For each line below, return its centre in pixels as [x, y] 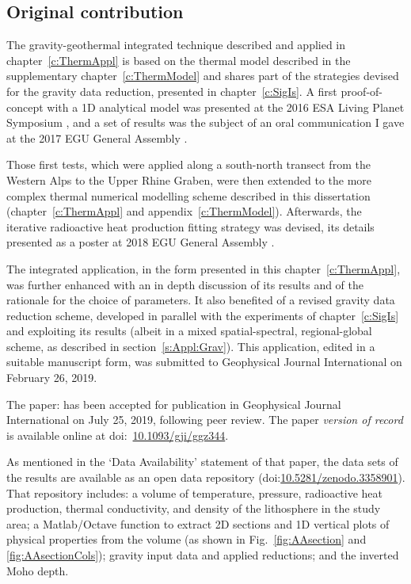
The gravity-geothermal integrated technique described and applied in [176, 45]
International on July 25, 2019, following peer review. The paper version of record [205, 420]
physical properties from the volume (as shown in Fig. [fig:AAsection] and [186, 539]
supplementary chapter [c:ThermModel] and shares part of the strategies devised [203, 76]
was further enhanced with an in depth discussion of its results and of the [185, 284]
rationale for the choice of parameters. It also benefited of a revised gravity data [201, 300]
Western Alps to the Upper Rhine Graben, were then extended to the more [189, 179]
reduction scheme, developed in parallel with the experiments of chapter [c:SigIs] [203, 315]
